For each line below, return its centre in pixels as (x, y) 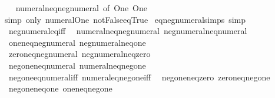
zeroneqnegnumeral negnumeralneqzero (79, 54)
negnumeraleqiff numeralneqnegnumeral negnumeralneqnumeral (128, 31)
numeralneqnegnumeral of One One (81, 8)
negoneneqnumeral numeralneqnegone (77, 65)
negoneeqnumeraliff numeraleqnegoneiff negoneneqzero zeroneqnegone (139, 77)
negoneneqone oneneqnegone (60, 88)
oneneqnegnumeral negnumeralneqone (77, 42)
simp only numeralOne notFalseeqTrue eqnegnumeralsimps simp (125, 19)
